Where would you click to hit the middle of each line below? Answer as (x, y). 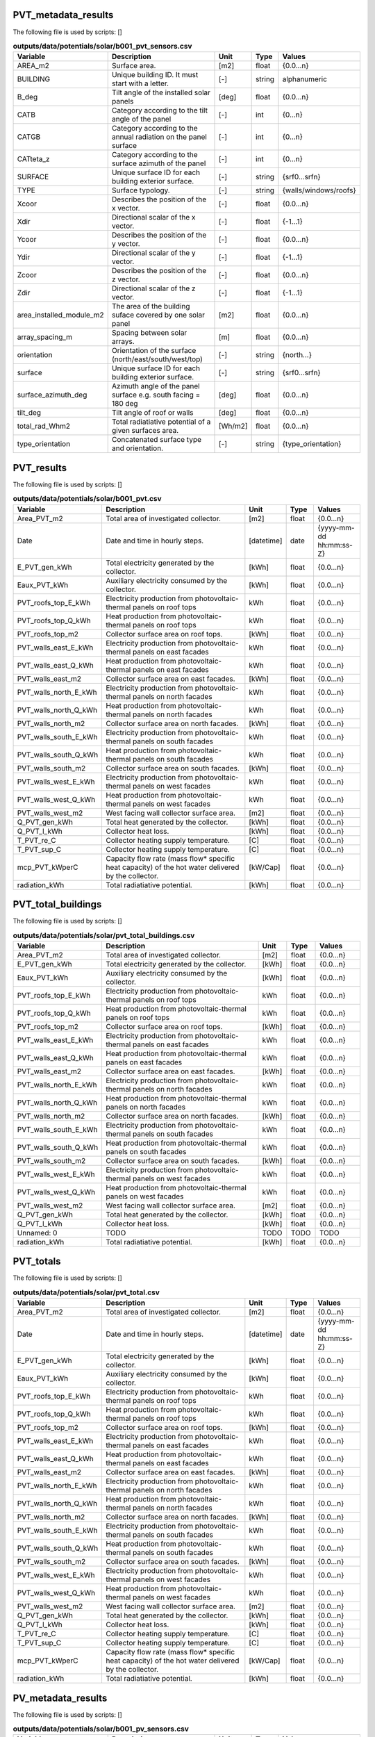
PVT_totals (37, 1261)
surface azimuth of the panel (159, 163)
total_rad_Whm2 (44, 426)
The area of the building (151, 306)
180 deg (125, 404)
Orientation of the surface (154, 351)
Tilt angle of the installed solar (161, 92)
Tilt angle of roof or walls (152, 413)
